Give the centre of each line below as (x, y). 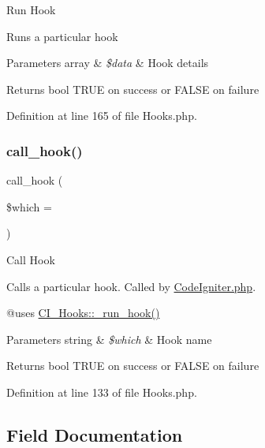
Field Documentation (95, 434)
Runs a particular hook (62, 36)
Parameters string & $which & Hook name (109, 339)
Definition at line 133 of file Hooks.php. (102, 392)
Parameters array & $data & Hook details (108, 63)
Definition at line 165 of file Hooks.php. (102, 116)
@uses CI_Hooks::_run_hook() (83, 313)
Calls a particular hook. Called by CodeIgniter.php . (131, 286)
